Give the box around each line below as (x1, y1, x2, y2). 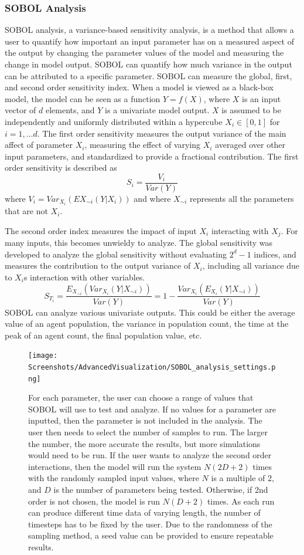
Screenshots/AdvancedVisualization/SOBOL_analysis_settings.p (28, 363, 276, 371)
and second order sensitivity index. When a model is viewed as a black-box (5, 81, 274, 93)
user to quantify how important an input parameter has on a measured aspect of (5, 35, 295, 47)
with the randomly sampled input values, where (28, 472, 199, 484)
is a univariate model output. (105, 104, 210, 116)
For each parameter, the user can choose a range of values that (28, 391, 254, 404)
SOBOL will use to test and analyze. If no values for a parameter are (28, 402, 276, 415)
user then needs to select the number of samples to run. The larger (28, 426, 268, 438)
